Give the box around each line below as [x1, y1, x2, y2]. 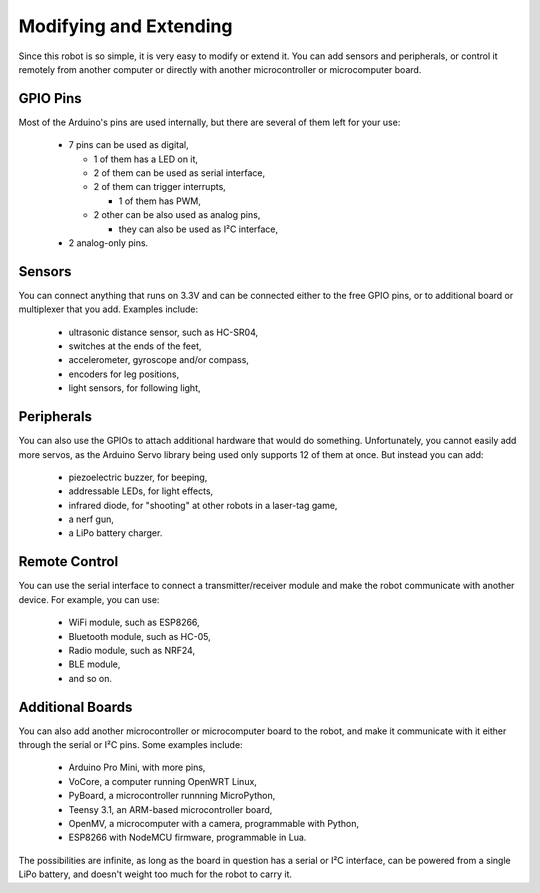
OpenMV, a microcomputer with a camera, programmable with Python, [68, 817, 360, 829]
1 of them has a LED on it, [93, 153, 199, 165]
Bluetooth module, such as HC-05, [68, 630, 211, 642]
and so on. [68, 672, 113, 684]
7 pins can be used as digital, [68, 139, 189, 151]
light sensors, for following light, [68, 382, 201, 394]
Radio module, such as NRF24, [68, 644, 195, 656]
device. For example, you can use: [18, 593, 160, 605]
